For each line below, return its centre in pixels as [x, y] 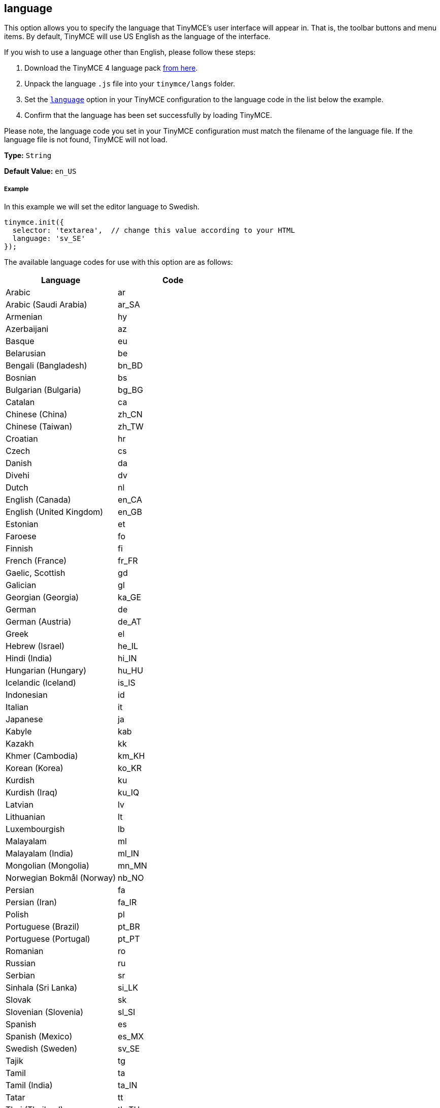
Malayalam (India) [40, 854]
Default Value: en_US [40, 171]
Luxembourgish [35, 829]
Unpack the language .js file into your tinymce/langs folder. [130, 84]
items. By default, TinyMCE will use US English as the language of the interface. [137, 37]
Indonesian [27, 695]
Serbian [20, 976]
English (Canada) [38, 500]
